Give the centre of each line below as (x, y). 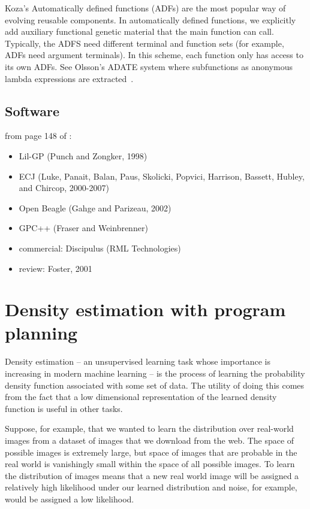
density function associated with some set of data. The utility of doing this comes (155, 385)
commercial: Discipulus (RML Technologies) (100, 248)
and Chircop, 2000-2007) (64, 188)
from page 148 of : (38, 136)
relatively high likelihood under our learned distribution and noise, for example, (151, 487)
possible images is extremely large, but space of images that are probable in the (151, 452)
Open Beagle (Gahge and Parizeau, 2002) (95, 207)
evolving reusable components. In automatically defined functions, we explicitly (151, 19)
